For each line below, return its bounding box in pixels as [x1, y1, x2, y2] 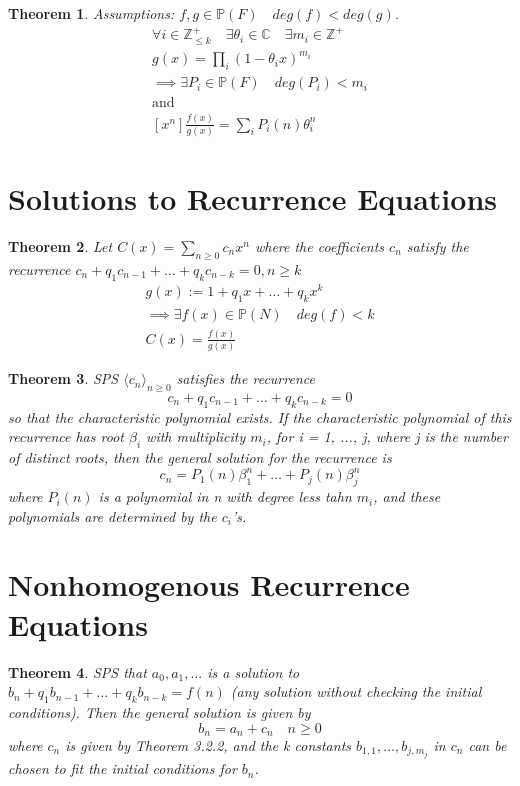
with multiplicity [146, 426, 246, 447]
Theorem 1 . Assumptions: [8, 3, 175, 23]
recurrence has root [8, 426, 124, 447]
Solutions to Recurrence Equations [8, 178, 497, 219]
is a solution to [207, 661, 300, 682]
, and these [373, 486, 441, 507]
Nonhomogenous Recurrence [8, 564, 410, 605]
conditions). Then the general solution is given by [8, 701, 311, 722]
